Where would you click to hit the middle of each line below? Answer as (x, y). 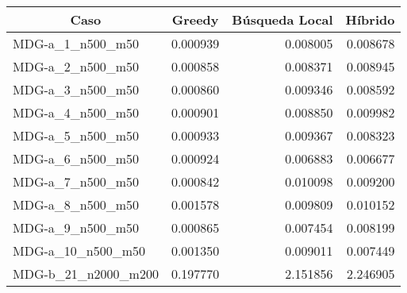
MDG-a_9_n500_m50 (76, 227)
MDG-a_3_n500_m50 (76, 89)
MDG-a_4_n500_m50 (76, 112)
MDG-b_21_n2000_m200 (86, 274)
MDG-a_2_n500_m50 (76, 66)
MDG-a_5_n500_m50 (76, 135)
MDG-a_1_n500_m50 (76, 43)
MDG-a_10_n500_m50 (79, 251)
